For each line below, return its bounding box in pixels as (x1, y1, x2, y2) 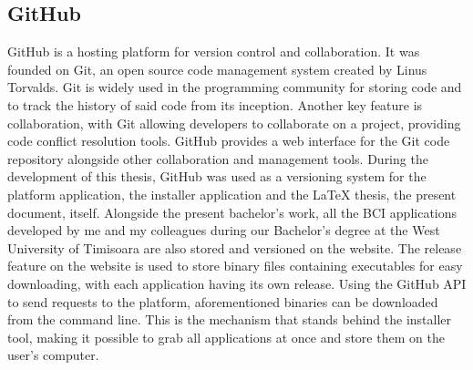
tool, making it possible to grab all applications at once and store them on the (7, 327, 445, 346)
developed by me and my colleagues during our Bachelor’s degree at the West (7, 221, 440, 240)
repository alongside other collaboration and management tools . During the (7, 149, 428, 168)
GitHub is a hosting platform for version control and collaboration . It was (7, 42, 420, 61)
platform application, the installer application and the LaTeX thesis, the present (7, 184, 457, 203)
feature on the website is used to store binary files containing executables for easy (7, 256, 463, 275)
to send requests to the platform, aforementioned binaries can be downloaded (7, 292, 438, 311)
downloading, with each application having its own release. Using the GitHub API (7, 273, 467, 293)
